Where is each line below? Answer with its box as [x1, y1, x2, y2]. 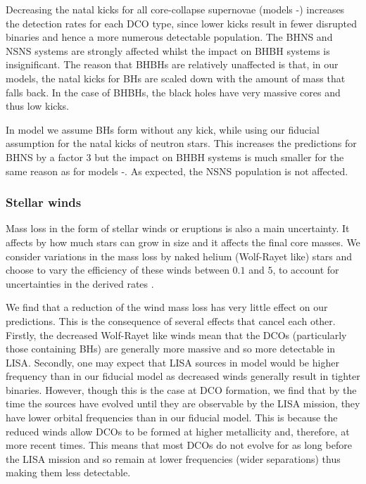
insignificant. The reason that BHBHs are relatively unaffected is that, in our [6, 57, 339, 72]
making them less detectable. [6, 465, 131, 480]
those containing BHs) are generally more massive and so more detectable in [6, 341, 336, 356]
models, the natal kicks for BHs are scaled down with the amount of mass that [6, 70, 346, 85]
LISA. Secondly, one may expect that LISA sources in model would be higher [6, 355, 339, 369]
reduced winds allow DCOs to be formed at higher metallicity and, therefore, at [6, 423, 350, 438]
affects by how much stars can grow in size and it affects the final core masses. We [6, 234, 360, 249]
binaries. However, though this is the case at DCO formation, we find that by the [6, 382, 357, 397]
